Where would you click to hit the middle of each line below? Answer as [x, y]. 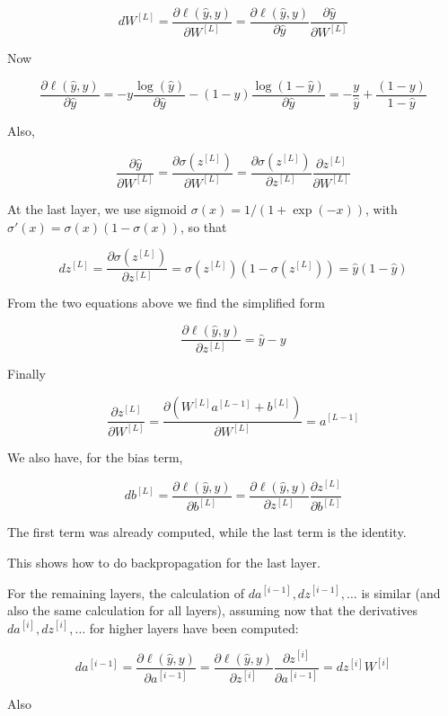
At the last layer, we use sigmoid [97, 208]
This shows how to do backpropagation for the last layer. [164, 562]
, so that [204, 226]
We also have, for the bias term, [95, 457]
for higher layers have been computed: [194, 627]
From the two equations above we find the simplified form [166, 303]
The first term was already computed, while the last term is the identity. [207, 532]
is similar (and [401, 592]
